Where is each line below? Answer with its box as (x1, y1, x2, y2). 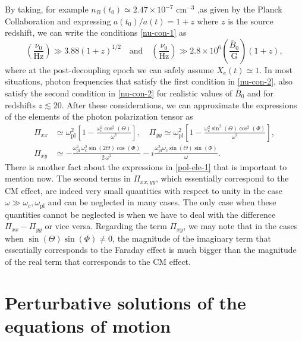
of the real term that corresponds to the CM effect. (5, 255, 191, 267)
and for (247, 86, 274, 99)
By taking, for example (5, 3, 89, 15)
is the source (228, 14, 273, 27)
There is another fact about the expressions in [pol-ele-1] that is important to (5, 160, 287, 173)
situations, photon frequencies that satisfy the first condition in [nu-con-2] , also (5, 75, 293, 87)
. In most (259, 63, 292, 76)
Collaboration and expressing (5, 14, 111, 27)
